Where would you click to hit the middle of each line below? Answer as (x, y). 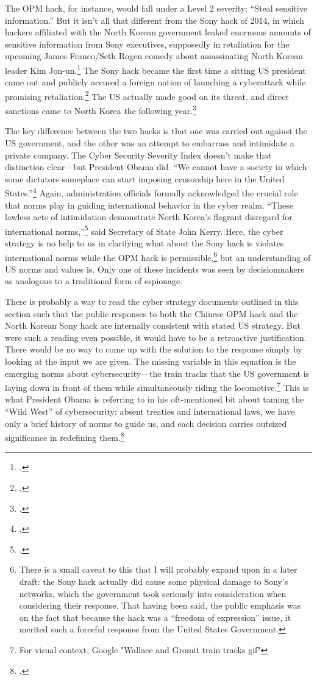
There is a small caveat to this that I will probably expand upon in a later (158, 569)
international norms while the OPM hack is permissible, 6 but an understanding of (158, 256)
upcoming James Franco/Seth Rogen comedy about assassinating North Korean (154, 56)
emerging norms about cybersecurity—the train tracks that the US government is (157, 373)
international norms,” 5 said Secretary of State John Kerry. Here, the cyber (144, 230)
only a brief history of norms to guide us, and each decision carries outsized (146, 423)
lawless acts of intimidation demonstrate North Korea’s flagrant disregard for (149, 217)
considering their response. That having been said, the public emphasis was (160, 605)
